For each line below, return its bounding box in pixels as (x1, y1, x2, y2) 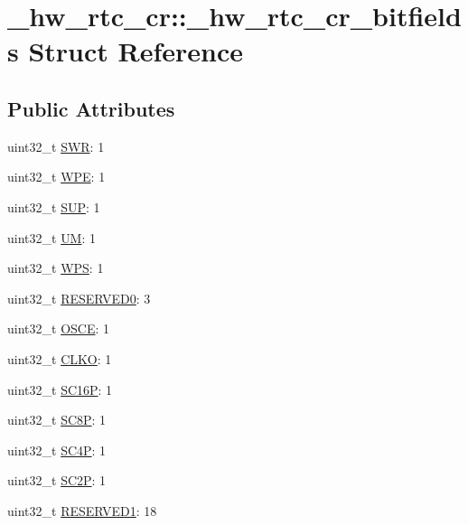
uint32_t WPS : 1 (7, 258, 104, 277)
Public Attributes (7, 94, 175, 122)
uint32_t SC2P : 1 (7, 471, 107, 490)
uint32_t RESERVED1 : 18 (7, 501, 157, 520)
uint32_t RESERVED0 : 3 (7, 288, 151, 307)
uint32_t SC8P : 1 (7, 410, 107, 429)
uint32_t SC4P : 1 (7, 440, 107, 459)
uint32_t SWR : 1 (7, 136, 105, 155)
